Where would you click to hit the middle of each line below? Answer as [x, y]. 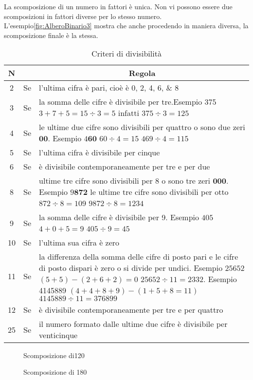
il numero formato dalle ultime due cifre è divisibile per [133, 324]
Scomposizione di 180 [55, 371]
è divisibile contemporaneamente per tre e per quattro [131, 310]
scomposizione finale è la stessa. [51, 35]
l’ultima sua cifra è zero [79, 243]
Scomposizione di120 [54, 355]
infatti [128, 113]
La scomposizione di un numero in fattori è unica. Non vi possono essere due [118, 6]
